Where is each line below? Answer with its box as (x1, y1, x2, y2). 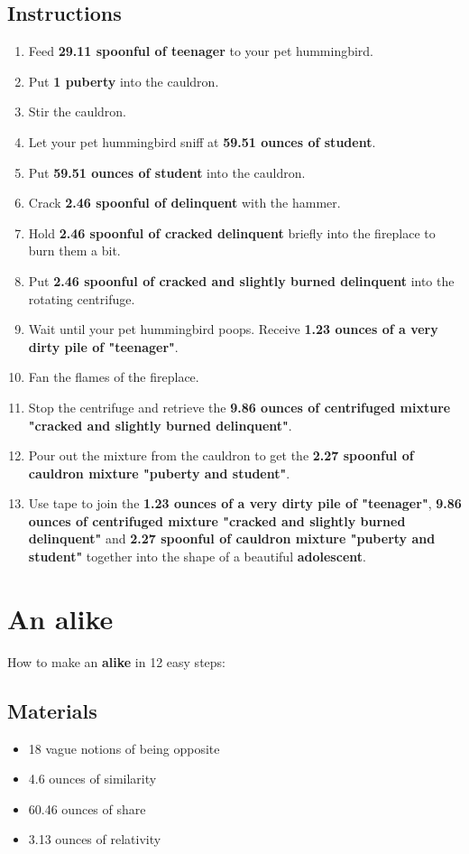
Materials (7, 696, 97, 724)
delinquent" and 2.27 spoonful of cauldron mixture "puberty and (28, 529, 436, 548)
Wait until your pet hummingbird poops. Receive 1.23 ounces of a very (28, 320, 438, 339)
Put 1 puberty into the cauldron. (28, 71, 219, 90)
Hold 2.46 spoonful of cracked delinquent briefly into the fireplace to (28, 223, 436, 242)
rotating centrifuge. (28, 289, 135, 308)
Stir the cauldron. (28, 102, 127, 121)
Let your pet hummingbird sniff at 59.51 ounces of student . (28, 132, 376, 151)
